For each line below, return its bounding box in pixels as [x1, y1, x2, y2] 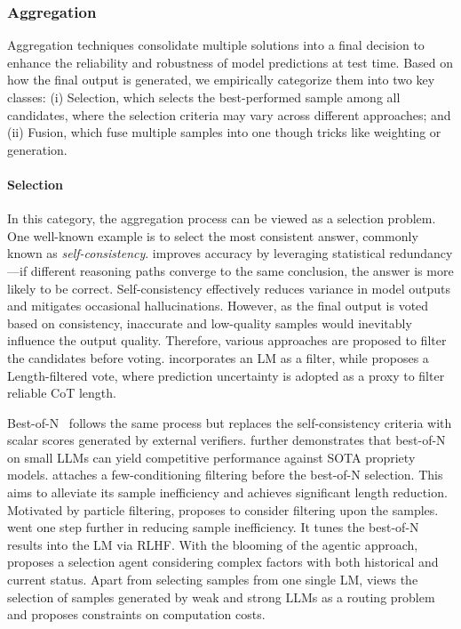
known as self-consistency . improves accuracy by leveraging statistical [7, 244, 385, 262]
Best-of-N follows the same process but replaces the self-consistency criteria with [7, 413, 452, 431]
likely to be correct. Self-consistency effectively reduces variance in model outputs [7, 278, 450, 297]
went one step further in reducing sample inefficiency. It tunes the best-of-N [7, 518, 419, 536]
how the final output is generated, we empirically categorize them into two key [7, 70, 435, 89]
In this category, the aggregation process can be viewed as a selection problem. [7, 209, 436, 228]
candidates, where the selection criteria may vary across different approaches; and [7, 105, 451, 124]
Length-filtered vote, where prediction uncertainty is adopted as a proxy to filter [7, 366, 445, 384]
